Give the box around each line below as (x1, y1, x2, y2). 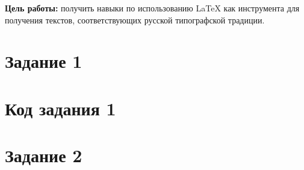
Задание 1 (5, 49, 82, 73)
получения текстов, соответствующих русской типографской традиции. (5, 13, 265, 26)
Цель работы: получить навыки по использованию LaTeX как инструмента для (5, 2, 300, 14)
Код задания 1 (5, 96, 116, 120)
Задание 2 (5, 143, 82, 168)
